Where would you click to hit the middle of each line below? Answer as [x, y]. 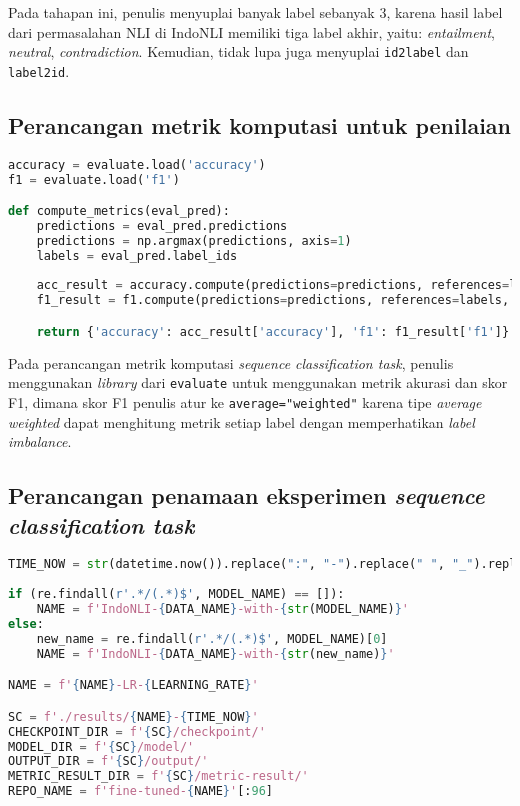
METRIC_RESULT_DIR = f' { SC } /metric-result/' [158, 776]
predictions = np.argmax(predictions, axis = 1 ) [194, 240]
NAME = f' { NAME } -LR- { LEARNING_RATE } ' [133, 685]
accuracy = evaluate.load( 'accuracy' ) [137, 164]
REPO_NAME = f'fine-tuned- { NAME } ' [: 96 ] [140, 791]
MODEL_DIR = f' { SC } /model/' [101, 746]
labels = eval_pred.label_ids [137, 255]
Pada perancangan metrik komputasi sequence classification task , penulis [231, 362]
